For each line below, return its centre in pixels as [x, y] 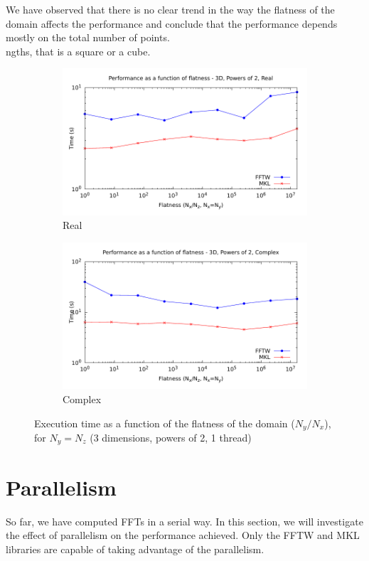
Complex [82, 399]
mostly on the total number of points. [88, 37]
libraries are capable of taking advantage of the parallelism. [135, 549]
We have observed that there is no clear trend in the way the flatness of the [170, 9]
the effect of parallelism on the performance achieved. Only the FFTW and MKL [183, 535]
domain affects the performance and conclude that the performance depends [172, 23]
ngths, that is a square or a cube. [78, 51]
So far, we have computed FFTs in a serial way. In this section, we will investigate [184, 521]
